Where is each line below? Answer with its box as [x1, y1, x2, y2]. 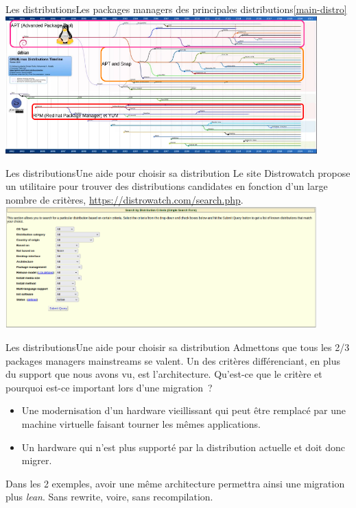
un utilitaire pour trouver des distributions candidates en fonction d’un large [5, 179, 328, 193]
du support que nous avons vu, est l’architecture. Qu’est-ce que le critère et [5, 367, 322, 381]
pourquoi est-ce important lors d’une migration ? [5, 380, 213, 394]
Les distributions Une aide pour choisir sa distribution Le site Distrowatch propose [5, 165, 351, 180]
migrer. [21, 453, 52, 468]
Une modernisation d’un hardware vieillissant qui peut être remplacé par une [21, 403, 346, 418]
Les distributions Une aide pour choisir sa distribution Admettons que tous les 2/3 [5, 340, 350, 354]
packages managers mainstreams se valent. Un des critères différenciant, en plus [5, 353, 341, 367]
